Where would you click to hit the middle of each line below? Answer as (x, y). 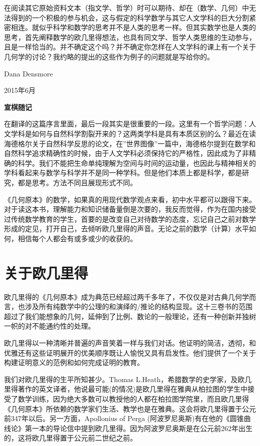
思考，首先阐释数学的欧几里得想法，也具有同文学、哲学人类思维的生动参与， (130, 37)
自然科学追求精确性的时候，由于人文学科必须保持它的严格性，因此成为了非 (126, 153)
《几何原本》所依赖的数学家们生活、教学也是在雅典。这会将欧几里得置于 (123, 408)
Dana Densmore (28, 73)
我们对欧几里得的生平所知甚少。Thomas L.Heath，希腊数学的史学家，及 (121, 379)
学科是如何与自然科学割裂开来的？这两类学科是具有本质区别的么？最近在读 (133, 133)
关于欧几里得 (46, 272)
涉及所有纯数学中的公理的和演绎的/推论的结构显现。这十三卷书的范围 (138, 306)
